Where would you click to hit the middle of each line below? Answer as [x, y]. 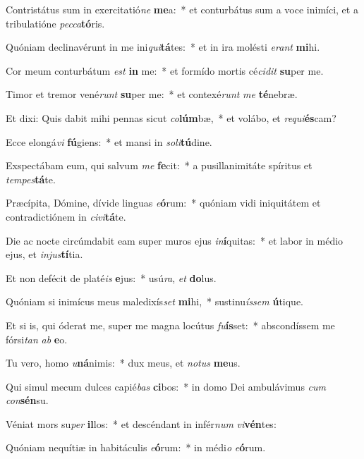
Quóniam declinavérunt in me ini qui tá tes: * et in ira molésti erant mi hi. [163, 47]
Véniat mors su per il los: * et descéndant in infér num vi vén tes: [141, 423]
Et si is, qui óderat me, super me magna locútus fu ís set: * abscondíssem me [170, 325]
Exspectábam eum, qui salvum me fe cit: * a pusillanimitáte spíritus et [159, 165]
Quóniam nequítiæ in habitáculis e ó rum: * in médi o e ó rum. [136, 447]
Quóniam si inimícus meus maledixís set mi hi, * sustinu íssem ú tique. [154, 301]
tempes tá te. [31, 179]
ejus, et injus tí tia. [44, 254]
